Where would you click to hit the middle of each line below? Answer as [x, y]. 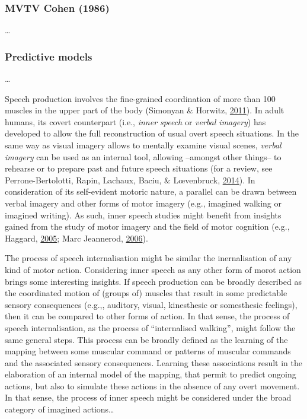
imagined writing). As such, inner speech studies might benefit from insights [143, 215]
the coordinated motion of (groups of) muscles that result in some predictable [146, 293]
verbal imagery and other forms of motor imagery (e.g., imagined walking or [143, 203]
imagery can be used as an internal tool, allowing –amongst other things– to [143, 156]
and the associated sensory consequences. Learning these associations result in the [153, 362]
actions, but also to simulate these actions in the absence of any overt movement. [152, 385]
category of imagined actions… [60, 409]
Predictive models [49, 56]
